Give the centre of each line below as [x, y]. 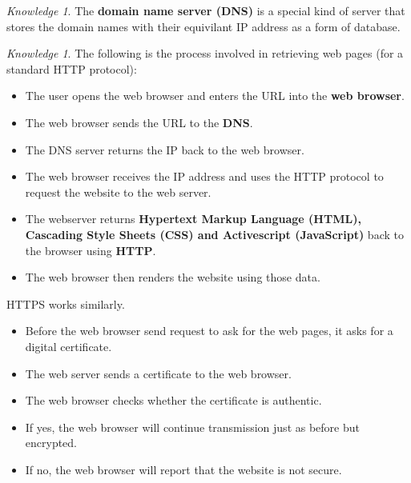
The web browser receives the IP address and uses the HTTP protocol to [204, 176]
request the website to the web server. [118, 192]
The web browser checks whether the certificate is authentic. [173, 400]
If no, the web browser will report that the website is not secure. [183, 469]
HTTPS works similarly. [66, 303]
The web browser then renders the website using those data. [173, 277]
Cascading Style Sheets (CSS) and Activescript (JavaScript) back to [214, 234]
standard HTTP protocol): [72, 68]
